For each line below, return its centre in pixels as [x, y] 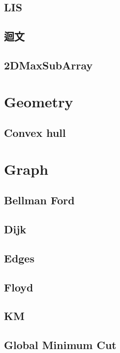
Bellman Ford [39, 200]
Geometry [39, 101]
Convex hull [35, 133]
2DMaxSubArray [48, 65]
